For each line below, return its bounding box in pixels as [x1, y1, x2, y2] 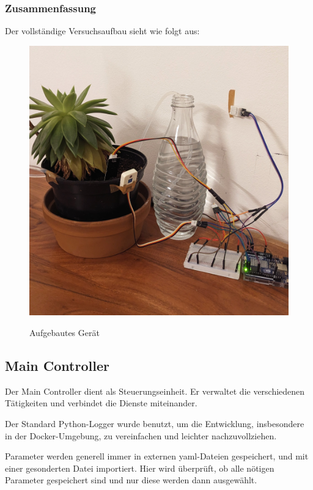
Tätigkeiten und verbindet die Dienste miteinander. [5, 397, 197, 409]
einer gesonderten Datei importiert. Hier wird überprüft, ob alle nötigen [5, 461, 274, 474]
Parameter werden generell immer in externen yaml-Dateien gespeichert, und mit [5, 450, 309, 463]
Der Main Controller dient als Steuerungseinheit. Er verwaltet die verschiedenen [5, 384, 305, 397]
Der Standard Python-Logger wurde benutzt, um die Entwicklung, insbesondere [5, 417, 304, 430]
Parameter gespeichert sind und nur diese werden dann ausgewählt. [5, 474, 257, 486]
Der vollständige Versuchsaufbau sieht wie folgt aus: [5, 24, 200, 37]
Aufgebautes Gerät [29, 326, 100, 339]
